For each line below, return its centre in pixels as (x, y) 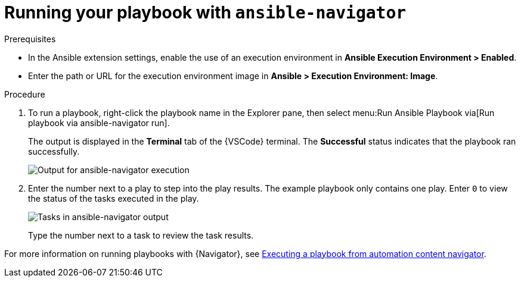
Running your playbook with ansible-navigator (205, 12)
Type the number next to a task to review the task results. (141, 235)
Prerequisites (30, 39)
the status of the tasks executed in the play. (114, 198)
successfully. (54, 151)
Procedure (25, 94)
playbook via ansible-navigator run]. (99, 123)
